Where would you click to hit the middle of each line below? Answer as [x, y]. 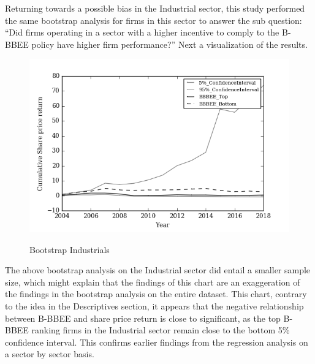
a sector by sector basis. [50, 354]
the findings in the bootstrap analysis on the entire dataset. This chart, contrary [156, 294]
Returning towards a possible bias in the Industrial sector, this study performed [155, 8]
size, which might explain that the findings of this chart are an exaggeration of [153, 282]
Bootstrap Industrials [70, 249]
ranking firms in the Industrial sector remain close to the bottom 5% [161, 330]
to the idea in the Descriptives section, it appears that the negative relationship [154, 306]
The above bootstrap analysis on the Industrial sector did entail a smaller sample [158, 270]
